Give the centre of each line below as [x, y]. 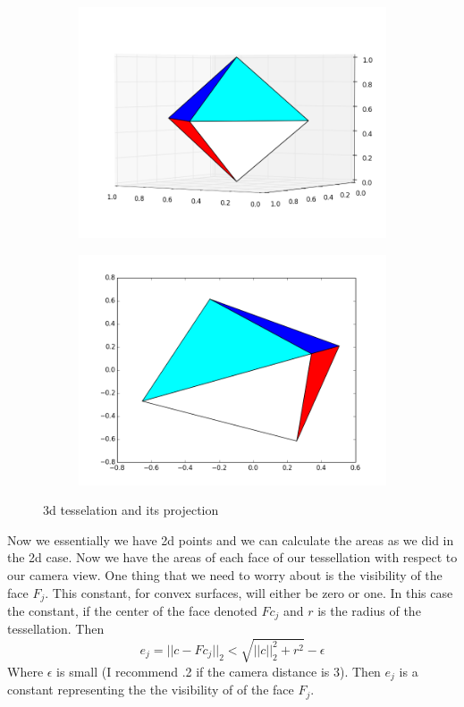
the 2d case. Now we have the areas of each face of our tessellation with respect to [232, 557]
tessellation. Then [56, 629]
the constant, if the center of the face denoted [132, 611]
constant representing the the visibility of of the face [151, 690]
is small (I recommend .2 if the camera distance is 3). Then [219, 671]
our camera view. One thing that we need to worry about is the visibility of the [225, 574]
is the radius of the [369, 611]
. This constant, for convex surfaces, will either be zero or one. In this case [249, 592]
